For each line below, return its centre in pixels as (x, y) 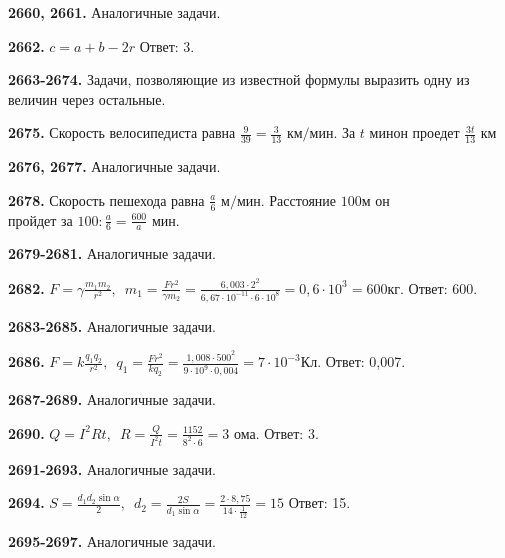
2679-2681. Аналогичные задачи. (112, 253)
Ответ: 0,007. (365, 361)
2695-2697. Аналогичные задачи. (112, 540)
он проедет (426, 134)
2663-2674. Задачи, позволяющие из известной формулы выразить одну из (239, 79)
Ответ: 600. (443, 287)
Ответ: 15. (319, 502)
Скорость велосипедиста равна (142, 134)
